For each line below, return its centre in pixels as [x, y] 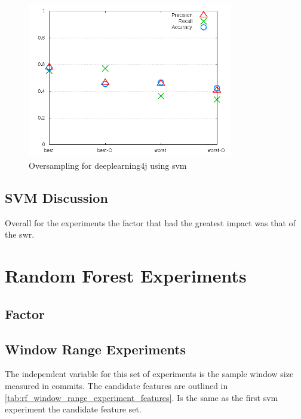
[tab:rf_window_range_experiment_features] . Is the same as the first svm [142, 397]
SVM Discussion [56, 197]
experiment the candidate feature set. [73, 409]
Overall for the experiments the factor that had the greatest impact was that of [150, 222]
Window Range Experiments [96, 349]
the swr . [20, 234]
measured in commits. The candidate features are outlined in [116, 385]
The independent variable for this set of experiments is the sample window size [149, 374]
